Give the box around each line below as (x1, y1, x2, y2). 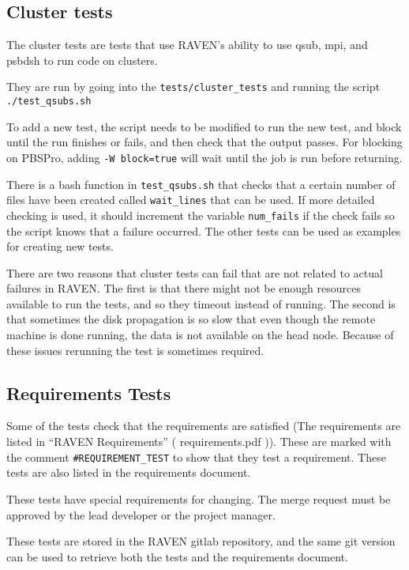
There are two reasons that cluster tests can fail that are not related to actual (6, 264, 383, 281)
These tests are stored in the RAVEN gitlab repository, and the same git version (6, 533, 396, 549)
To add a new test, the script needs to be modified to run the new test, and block (6, 118, 402, 134)
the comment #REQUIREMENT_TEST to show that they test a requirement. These (6, 448, 386, 465)
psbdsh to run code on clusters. (6, 51, 158, 68)
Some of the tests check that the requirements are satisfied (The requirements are (6, 417, 401, 434)
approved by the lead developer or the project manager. (6, 506, 276, 523)
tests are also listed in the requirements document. (6, 464, 251, 481)
